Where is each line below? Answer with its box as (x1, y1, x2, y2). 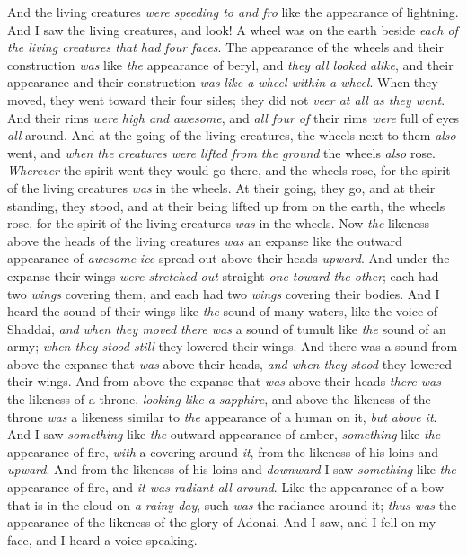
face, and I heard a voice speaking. (7, 530, 198, 549)
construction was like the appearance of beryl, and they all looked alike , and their (7, 55, 454, 74)
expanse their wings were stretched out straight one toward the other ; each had (7, 266, 439, 285)
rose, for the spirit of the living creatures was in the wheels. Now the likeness (7, 214, 430, 233)
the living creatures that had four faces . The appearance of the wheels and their (7, 38, 444, 57)
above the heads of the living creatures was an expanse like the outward (7, 231, 402, 250)
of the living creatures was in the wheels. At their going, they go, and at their (7, 178, 436, 197)
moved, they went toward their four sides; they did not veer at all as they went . (7, 90, 445, 109)
